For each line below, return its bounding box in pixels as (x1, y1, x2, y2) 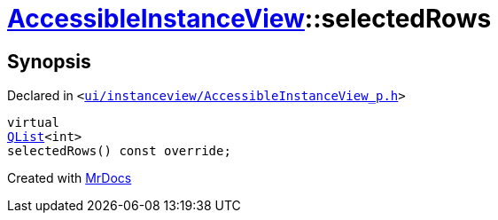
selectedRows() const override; (7, 144, 231, 159)
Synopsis (7, 50, 91, 73)
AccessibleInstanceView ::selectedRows (7, 4, 492, 34)
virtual (7, 115, 60, 130)
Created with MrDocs (7, 170, 132, 186)
